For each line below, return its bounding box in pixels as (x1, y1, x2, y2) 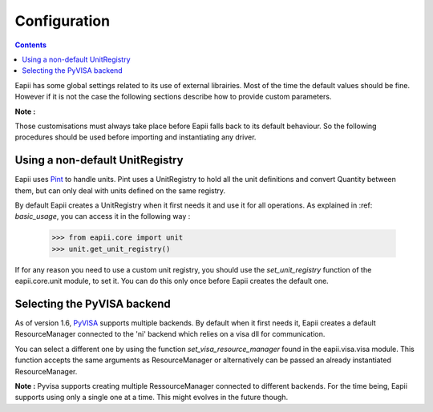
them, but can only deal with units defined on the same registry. (14, 185, 226, 196)
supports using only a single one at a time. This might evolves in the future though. (14, 393, 289, 402)
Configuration (14, 12, 111, 30)
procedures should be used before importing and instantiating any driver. (14, 132, 257, 142)
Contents (14, 40, 47, 50)
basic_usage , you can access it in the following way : (14, 212, 191, 221)
